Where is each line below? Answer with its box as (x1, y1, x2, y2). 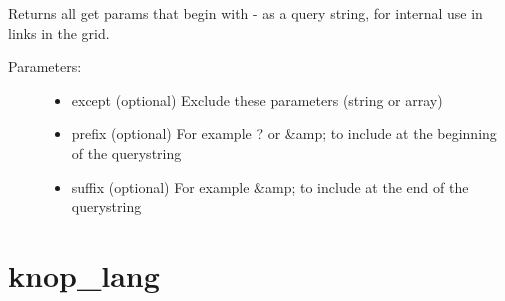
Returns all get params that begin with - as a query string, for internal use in (8, 3, 483, 23)
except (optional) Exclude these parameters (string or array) (71, 89, 443, 110)
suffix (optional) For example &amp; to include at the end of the (71, 176, 469, 197)
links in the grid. (8, 22, 110, 43)
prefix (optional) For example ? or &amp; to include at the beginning (71, 123, 497, 144)
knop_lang (8, 254, 160, 295)
